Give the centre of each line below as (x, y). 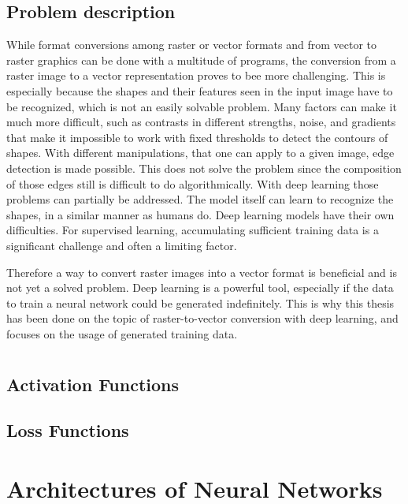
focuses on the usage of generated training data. (122, 333)
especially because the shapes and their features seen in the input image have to (200, 90)
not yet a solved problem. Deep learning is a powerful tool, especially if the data (200, 287)
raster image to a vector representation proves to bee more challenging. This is (196, 75)
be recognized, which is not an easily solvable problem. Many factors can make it (202, 106)
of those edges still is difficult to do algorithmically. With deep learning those (193, 183)
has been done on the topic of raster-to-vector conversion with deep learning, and (202, 318)
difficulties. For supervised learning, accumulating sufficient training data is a (193, 230)
